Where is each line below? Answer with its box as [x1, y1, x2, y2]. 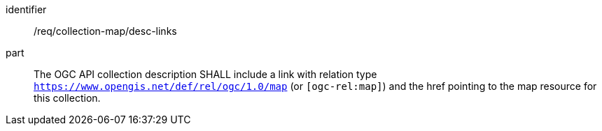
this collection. [34, 92, 101, 104]
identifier [6, 3, 47, 15]
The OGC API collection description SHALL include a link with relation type [34, 68, 377, 80]
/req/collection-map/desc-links [34, 25, 177, 37]
